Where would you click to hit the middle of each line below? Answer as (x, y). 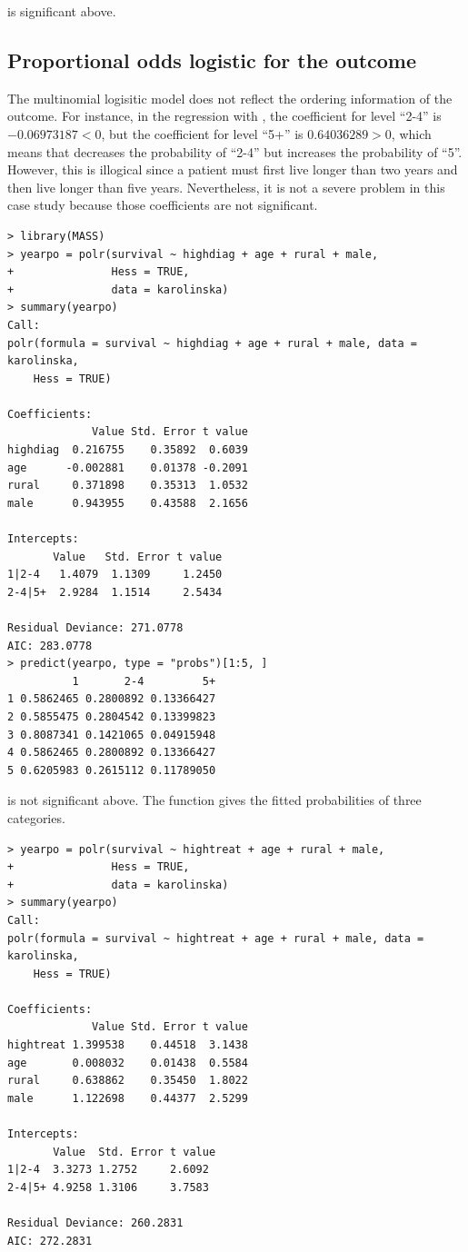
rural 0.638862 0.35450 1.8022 (128, 1081)
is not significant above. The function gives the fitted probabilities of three (214, 800)
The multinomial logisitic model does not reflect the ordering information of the (230, 98)
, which (411, 133)
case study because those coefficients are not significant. (163, 205)
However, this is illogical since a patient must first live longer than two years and (233, 169)
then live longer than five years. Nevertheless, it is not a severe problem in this (226, 187)
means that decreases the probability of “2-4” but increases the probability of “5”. (235, 151)
